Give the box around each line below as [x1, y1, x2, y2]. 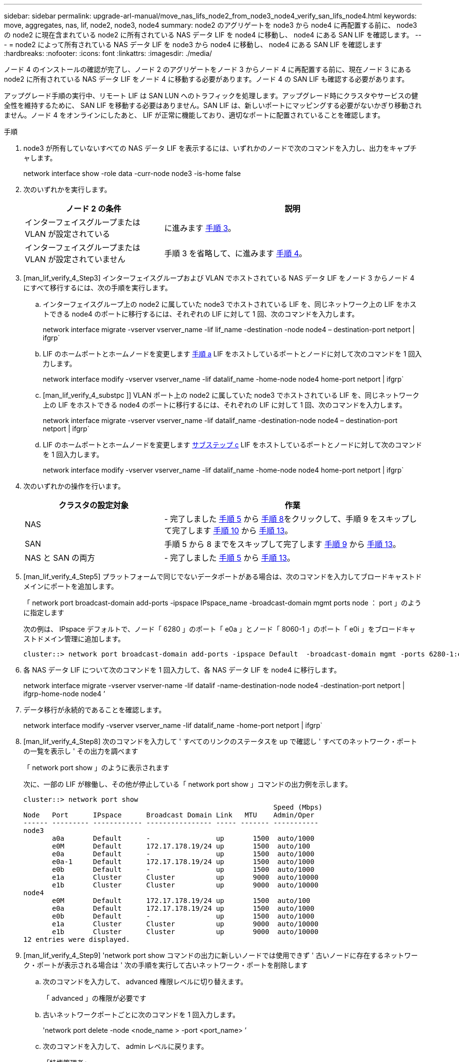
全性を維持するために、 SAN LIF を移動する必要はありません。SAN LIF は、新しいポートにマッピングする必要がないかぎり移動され [4, 101, 422, 109]
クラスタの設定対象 [58, 500, 129, 510]
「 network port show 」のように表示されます [23, 763, 170, 772]
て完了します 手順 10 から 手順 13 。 [164, 526, 293, 535]
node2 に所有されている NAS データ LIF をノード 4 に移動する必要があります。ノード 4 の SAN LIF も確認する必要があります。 [4, 75, 409, 83]
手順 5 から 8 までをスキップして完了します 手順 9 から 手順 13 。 [164, 539, 401, 549]
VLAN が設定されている [25, 229, 110, 239]
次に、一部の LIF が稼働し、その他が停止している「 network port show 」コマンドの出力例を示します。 [23, 780, 352, 788]
